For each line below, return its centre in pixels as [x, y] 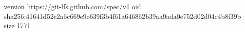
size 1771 [17, 25]
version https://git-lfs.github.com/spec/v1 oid [73, 6]
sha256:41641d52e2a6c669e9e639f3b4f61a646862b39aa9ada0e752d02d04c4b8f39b [122, 16]
